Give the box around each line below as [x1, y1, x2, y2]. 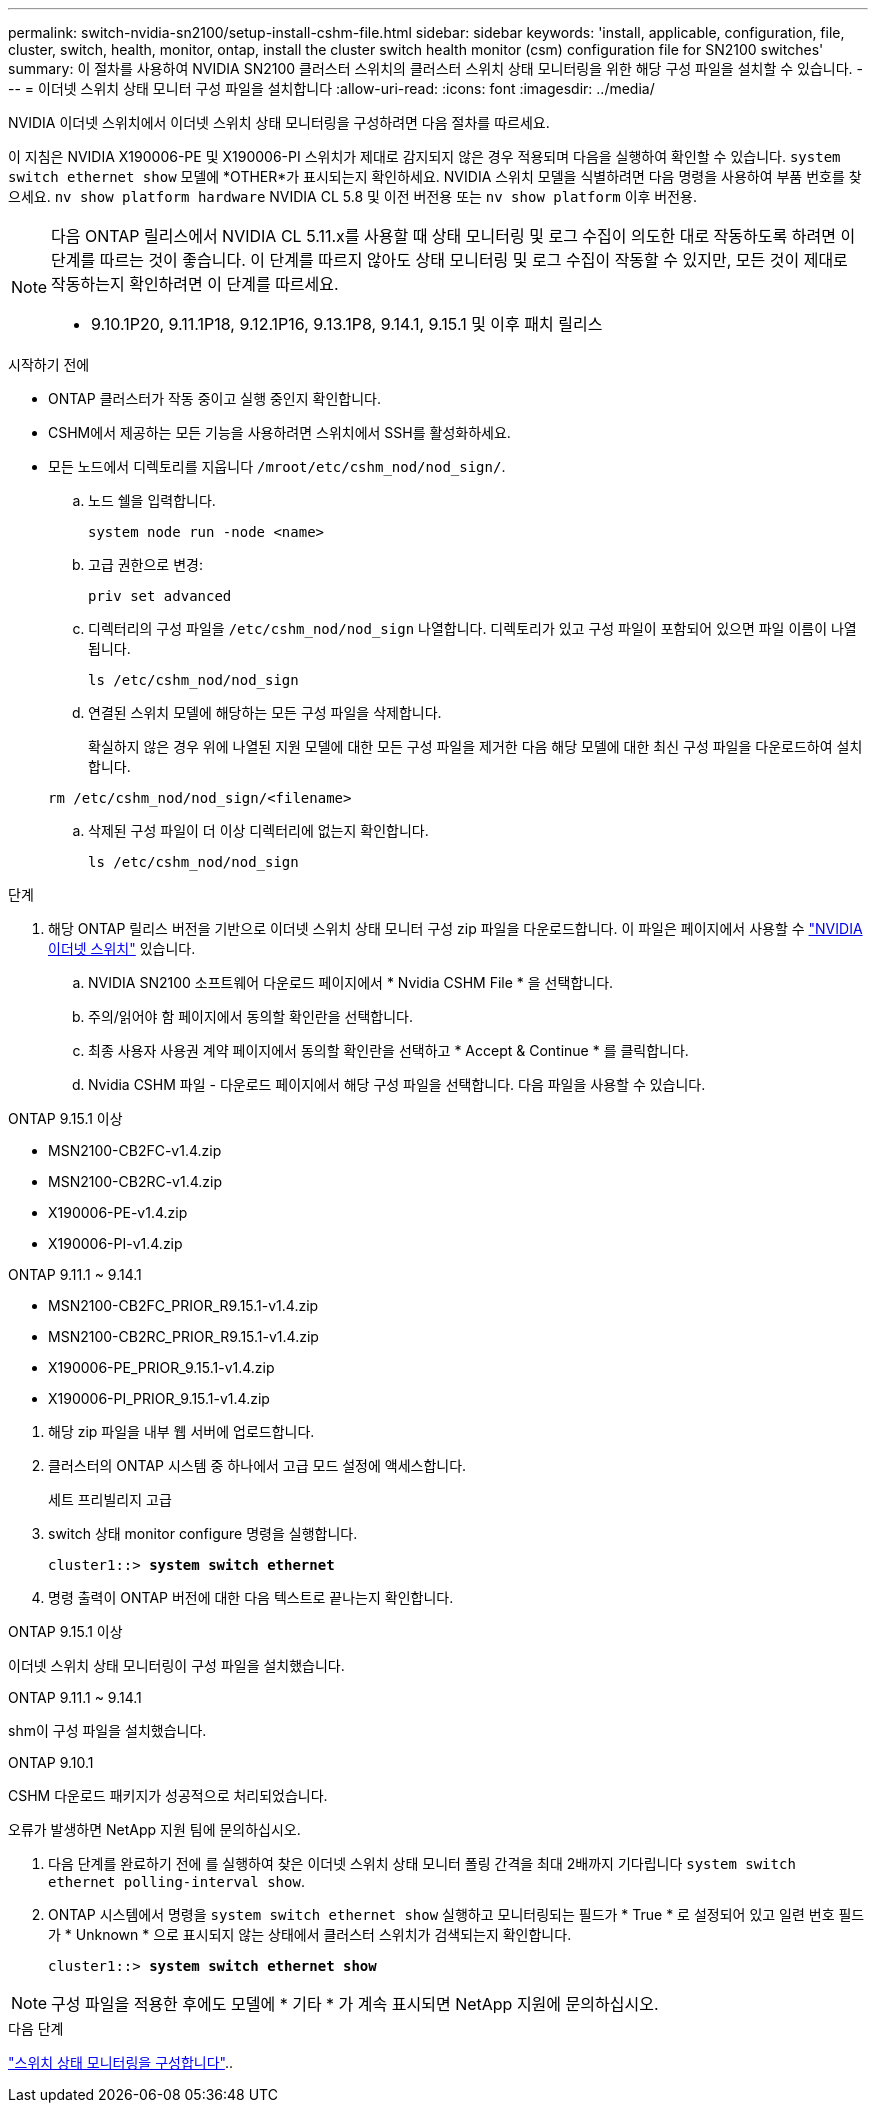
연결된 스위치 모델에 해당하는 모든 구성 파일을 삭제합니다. [88, 704, 442, 721]
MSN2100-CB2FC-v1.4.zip [48, 1142, 222, 1159]
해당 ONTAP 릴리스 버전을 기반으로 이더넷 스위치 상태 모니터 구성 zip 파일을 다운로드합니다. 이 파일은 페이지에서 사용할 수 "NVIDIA [48, 920, 863, 937]
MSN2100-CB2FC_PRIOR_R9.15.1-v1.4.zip [48, 1297, 319, 1314]
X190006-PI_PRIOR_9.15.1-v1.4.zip [48, 1390, 270, 1407]
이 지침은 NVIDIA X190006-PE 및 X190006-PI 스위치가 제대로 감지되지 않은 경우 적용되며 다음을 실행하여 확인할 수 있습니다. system [8, 148, 841, 165]
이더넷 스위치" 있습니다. [48, 940, 196, 957]
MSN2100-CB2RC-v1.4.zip [48, 1173, 223, 1190]
